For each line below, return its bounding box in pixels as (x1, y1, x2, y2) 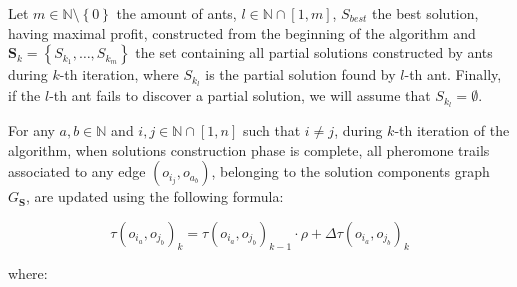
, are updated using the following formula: (26, 186, 284, 207)
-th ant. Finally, (404, 64, 502, 85)
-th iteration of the (394, 119, 510, 140)
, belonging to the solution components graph (211, 161, 490, 182)
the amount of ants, (116, 3, 237, 23)
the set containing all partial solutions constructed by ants (135, 42, 493, 63)
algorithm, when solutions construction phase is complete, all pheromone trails (8, 139, 490, 160)
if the (8, 85, 41, 106)
